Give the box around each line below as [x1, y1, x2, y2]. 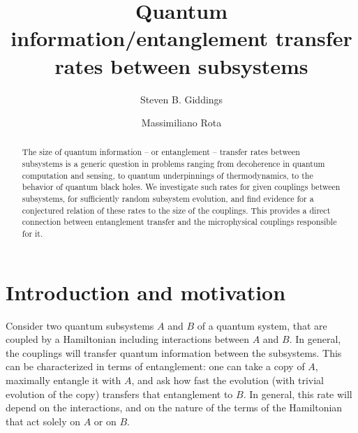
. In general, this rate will [243, 386, 352, 401]
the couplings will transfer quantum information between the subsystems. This [6, 345, 342, 360]
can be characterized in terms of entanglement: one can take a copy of [6, 359, 305, 374]
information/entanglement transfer [10, 24, 352, 52]
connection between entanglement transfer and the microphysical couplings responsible [22, 216, 337, 228]
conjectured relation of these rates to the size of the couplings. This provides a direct [22, 204, 331, 216]
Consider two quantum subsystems [6, 318, 154, 332]
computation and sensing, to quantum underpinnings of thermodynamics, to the [22, 169, 313, 181]
